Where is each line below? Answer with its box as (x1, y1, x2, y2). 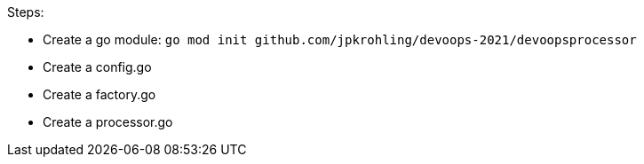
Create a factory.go (43, 87, 156, 102)
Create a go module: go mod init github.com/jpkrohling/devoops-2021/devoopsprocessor (43, 32, 637, 47)
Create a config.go (43, 59, 152, 74)
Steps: (7, 4, 44, 20)
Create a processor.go (43, 114, 173, 129)
